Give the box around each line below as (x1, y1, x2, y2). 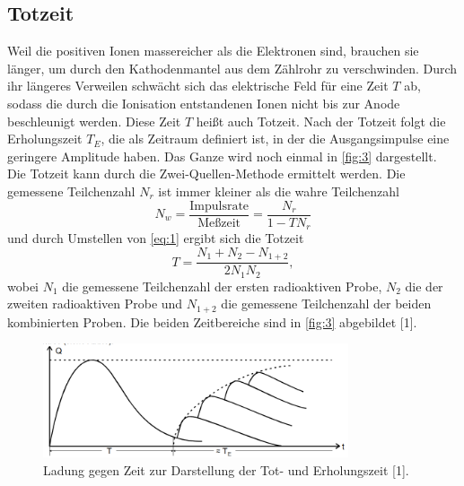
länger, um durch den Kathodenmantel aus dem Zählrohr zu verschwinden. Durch (7, 58, 458, 77)
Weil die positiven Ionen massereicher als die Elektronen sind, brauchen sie (7, 41, 419, 60)
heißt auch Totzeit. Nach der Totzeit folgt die (196, 111, 446, 130)
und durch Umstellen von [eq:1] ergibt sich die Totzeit (7, 229, 304, 247)
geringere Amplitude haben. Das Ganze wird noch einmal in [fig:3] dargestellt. (7, 146, 437, 165)
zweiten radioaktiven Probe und (7, 294, 183, 313)
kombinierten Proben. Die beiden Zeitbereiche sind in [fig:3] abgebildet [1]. (7, 312, 417, 331)
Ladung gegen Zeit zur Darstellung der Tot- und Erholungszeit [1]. (43, 460, 409, 479)
